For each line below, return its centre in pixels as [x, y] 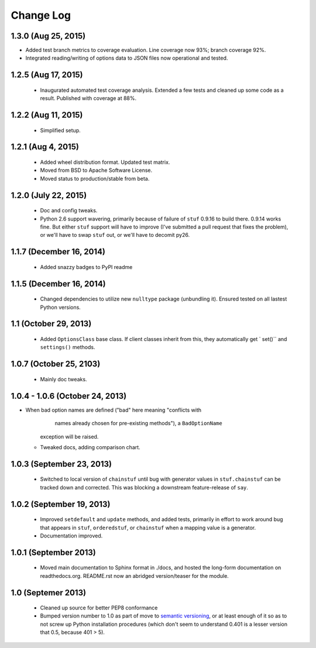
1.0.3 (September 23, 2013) [61, 464]
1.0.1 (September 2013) [53, 552]
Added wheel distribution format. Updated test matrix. [105, 162]
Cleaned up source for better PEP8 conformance [99, 608]
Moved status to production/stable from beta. [95, 178]
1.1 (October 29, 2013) [51, 324]
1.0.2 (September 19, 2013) [61, 504]
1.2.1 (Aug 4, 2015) [45, 147]
